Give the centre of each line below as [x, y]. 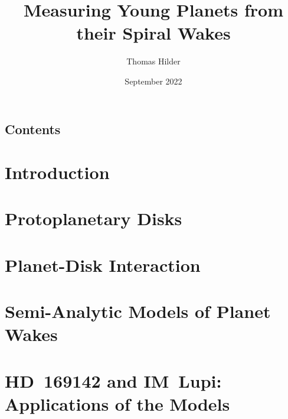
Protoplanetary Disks [94, 218]
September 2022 [153, 81]
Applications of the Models [117, 403]
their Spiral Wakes [153, 33]
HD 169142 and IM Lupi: [113, 380]
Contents [33, 129]
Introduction [57, 172]
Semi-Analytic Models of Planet [138, 311]
